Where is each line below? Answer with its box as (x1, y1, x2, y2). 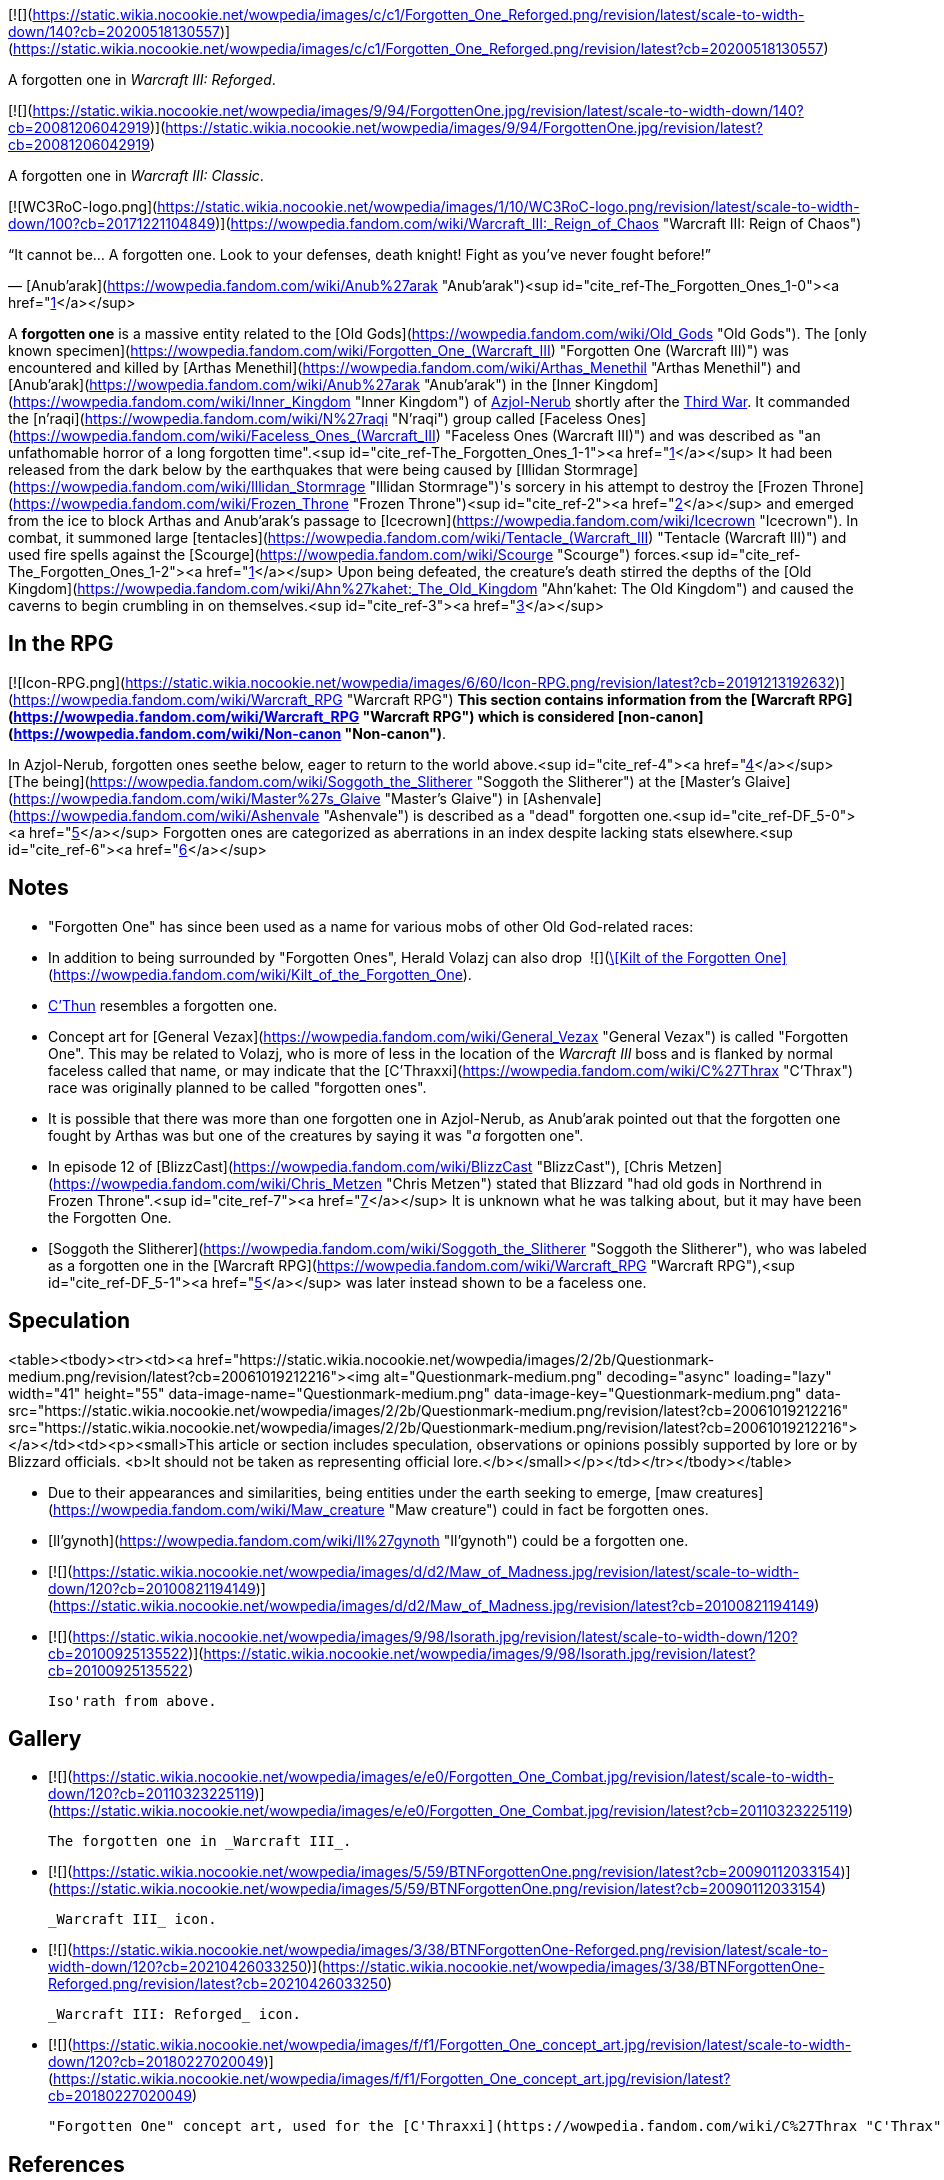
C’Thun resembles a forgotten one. (48, 996, 278, 1014)
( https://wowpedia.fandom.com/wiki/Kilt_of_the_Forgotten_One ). (48, 965, 472, 983)
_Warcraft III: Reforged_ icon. (48, 2006, 301, 2023)
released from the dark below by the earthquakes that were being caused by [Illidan (8, 461, 560, 478)
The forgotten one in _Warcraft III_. (48, 1833, 352, 1850)
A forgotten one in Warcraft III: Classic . (8, 167, 264, 184)
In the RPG (8, 631, 114, 657)
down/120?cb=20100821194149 (48, 1579, 256, 1597)
